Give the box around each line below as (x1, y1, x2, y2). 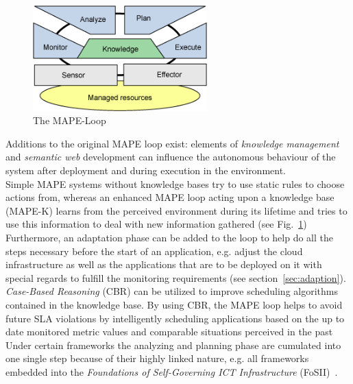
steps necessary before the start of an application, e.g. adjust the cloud (5, 243, 303, 258)
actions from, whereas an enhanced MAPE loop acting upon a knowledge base (5, 190, 334, 204)
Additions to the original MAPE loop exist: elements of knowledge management (5, 136, 339, 150)
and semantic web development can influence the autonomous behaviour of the (5, 149, 336, 164)
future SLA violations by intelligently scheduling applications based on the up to (5, 311, 345, 325)
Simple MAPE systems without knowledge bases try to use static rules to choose (5, 176, 345, 191)
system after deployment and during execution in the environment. (5, 163, 287, 178)
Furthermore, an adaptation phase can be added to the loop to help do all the (5, 230, 333, 245)
